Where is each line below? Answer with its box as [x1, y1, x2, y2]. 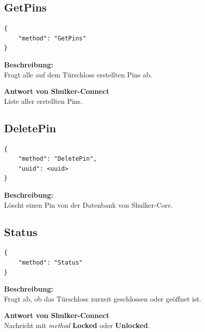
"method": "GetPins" [18, 34, 86, 42]
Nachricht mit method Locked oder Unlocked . [4, 320, 150, 330]
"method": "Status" [18, 259, 83, 266]
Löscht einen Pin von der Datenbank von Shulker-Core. [4, 199, 173, 210]
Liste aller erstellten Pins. [4, 95, 83, 106]
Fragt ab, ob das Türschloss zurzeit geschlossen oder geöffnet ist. [4, 293, 202, 304]
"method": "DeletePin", [18, 155, 97, 163]
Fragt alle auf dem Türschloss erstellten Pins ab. [4, 69, 152, 79]
